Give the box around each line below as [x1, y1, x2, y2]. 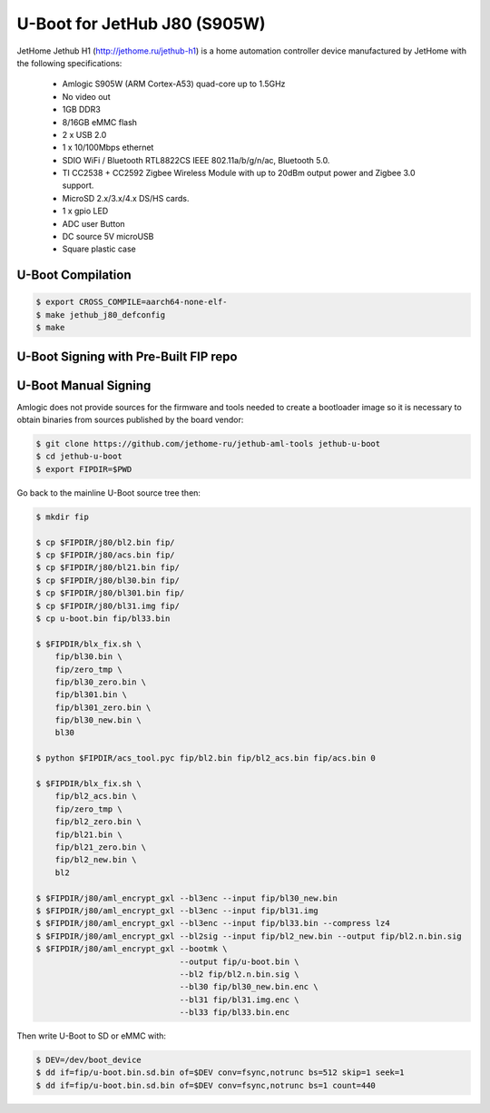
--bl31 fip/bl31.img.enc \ [179, 994, 299, 1005]
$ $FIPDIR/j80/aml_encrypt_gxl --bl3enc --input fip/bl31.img [35, 905, 318, 916]
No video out [62, 91, 111, 102]
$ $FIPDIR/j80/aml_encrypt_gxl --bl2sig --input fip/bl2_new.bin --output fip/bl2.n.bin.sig [35, 931, 462, 941]
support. [62, 180, 94, 191]
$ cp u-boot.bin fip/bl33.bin [35, 613, 171, 624]
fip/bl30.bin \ [54, 652, 122, 662]
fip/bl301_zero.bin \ [54, 702, 152, 713]
